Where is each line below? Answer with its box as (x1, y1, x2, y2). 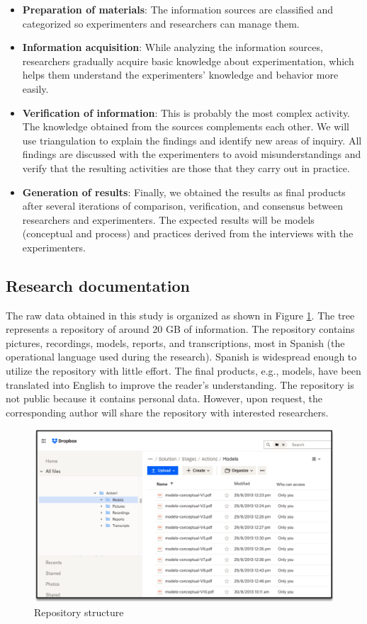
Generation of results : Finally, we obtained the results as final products (22, 184, 346, 199)
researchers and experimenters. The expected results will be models (22, 212, 315, 227)
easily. (22, 81, 49, 96)
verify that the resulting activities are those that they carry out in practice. (22, 160, 350, 175)
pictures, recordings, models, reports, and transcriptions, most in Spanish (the (6, 335, 345, 350)
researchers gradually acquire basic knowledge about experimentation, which (22, 53, 354, 68)
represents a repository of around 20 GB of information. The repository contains (6, 322, 355, 336)
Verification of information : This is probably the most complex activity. (22, 105, 351, 120)
